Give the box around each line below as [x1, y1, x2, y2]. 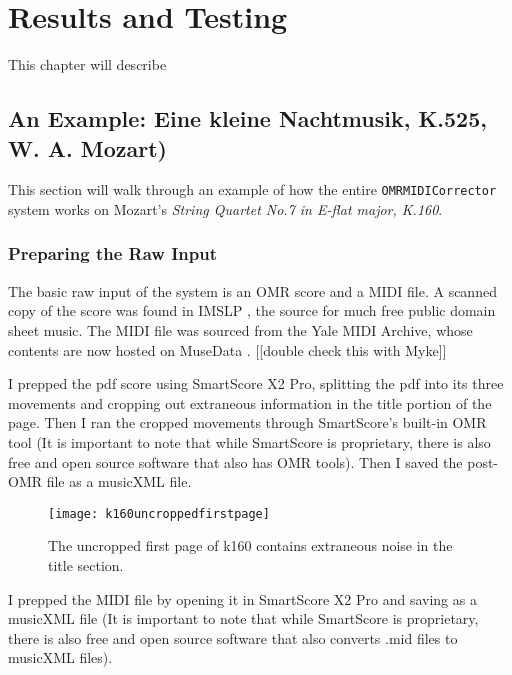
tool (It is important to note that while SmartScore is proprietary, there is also [8, 431, 491, 452]
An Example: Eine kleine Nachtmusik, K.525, [8, 103, 487, 134]
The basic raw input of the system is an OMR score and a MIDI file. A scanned [8, 280, 497, 301]
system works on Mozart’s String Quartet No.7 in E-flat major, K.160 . [8, 198, 443, 219]
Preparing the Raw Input [8, 241, 217, 266]
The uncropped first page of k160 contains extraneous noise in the [48, 535, 453, 556]
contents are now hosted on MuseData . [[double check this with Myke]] [8, 339, 447, 360]
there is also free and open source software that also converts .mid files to [8, 627, 458, 648]
